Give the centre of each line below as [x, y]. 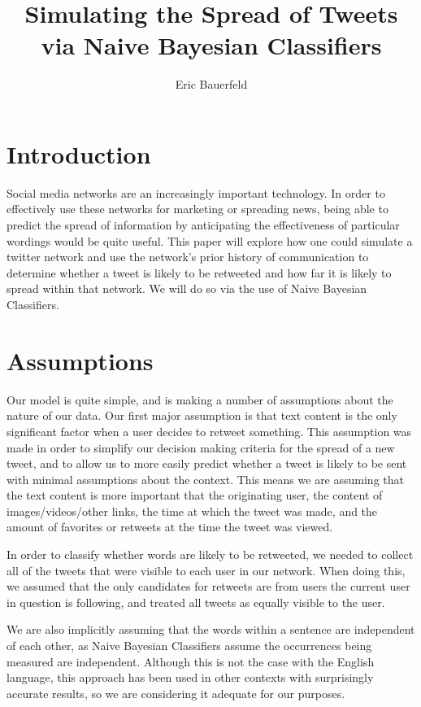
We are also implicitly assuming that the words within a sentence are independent [211, 629]
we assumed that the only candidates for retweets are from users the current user [208, 586]
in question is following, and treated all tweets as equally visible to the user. [196, 602]
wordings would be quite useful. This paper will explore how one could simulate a [210, 240]
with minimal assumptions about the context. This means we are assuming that [205, 479]
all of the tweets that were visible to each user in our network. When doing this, [206, 570]
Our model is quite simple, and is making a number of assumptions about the [200, 399]
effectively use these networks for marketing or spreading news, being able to [197, 209]
